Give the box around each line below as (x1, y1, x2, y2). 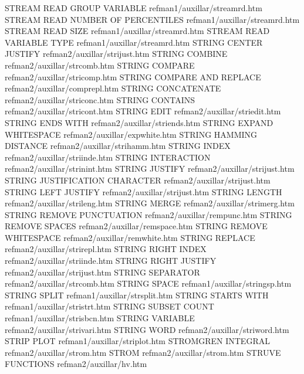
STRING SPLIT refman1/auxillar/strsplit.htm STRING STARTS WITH (5, 288, 269, 301)
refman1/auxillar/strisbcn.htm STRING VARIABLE (5, 312, 195, 324)
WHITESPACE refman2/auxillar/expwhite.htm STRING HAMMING (5, 128, 258, 140)
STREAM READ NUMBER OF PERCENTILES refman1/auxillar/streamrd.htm (5, 13, 300, 25)
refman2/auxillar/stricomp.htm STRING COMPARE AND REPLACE (5, 70, 261, 83)
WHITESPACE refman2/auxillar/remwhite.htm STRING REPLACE (5, 231, 255, 243)
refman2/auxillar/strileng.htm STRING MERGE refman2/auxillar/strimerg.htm (5, 197, 295, 209)
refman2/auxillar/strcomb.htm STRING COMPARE (5, 59, 195, 71)
